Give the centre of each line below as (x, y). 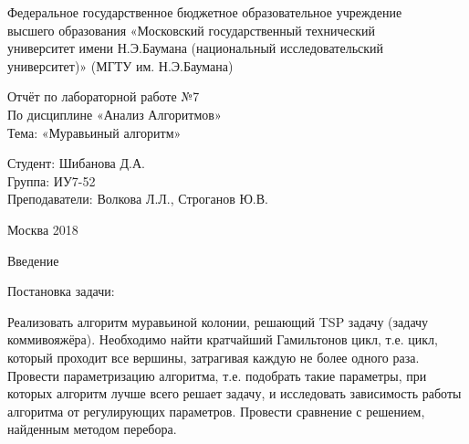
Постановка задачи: (61, 291)
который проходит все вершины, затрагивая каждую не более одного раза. (214, 357)
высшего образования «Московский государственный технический (192, 30)
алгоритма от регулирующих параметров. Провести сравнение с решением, (216, 411)
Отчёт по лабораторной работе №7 (104, 96)
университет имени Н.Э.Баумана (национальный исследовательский (196, 48)
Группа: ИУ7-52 (52, 180)
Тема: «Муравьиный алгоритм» (94, 132)
